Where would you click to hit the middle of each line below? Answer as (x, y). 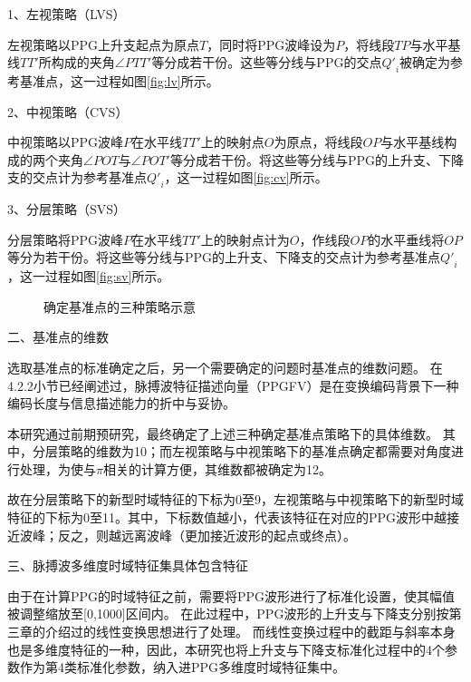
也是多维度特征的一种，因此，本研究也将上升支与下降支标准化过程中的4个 (226, 649)
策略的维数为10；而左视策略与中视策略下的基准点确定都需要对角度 (254, 451)
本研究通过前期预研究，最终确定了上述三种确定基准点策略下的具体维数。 (223, 433)
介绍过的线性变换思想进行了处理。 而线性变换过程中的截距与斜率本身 (250, 632)
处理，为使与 (58, 468)
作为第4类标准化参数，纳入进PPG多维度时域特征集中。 (183, 667)
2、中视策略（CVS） (68, 111)
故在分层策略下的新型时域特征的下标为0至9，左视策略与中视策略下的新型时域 (235, 499)
